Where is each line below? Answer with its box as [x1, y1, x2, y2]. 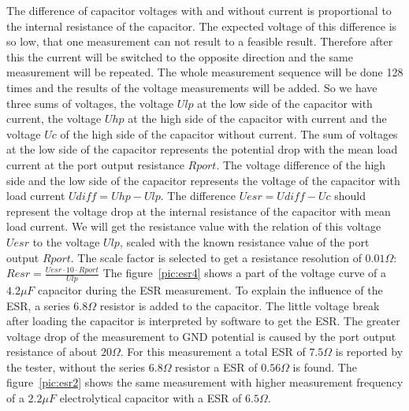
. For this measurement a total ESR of [120, 343, 306, 360]
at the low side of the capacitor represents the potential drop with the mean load [6, 141, 398, 157]
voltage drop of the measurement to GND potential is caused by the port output [6, 328, 396, 344]
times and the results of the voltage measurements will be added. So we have [6, 79, 377, 95]
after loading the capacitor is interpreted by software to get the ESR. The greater [6, 313, 400, 329]
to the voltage [32, 233, 100, 250]
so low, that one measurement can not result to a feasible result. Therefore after [6, 33, 393, 50]
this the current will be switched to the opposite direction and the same [6, 48, 353, 65]
